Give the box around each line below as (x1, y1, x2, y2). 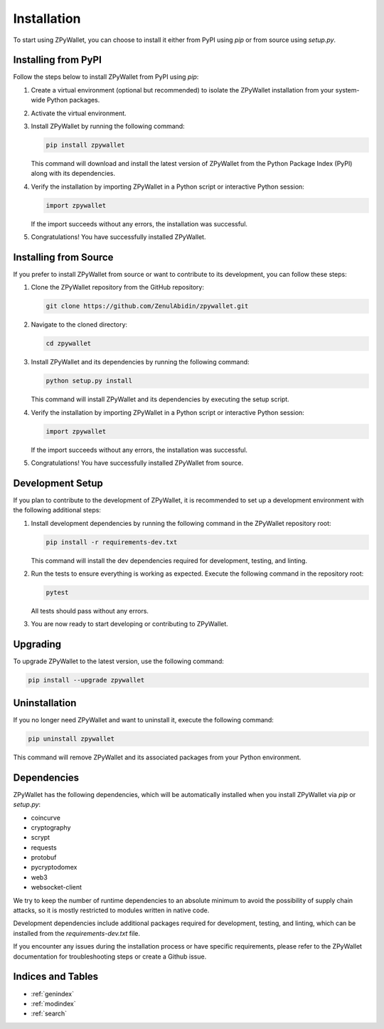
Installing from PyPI (13, 54, 102, 66)
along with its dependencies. (31, 169, 115, 178)
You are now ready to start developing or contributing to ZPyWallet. (31, 620, 229, 628)
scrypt (31, 833, 50, 842)
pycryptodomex (31, 863, 78, 872)
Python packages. (46, 96, 100, 105)
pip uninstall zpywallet (28, 734, 115, 743)
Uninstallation (13, 697, 77, 709)
